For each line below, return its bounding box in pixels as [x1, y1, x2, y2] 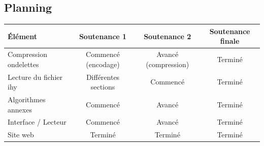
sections [90, 81, 115, 92]
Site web [8, 129, 34, 140]
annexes [8, 104, 32, 114]
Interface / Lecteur [8, 116, 67, 127]
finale [220, 36, 240, 46]
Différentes [86, 71, 120, 82]
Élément [8, 31, 37, 41]
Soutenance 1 [79, 31, 127, 41]
